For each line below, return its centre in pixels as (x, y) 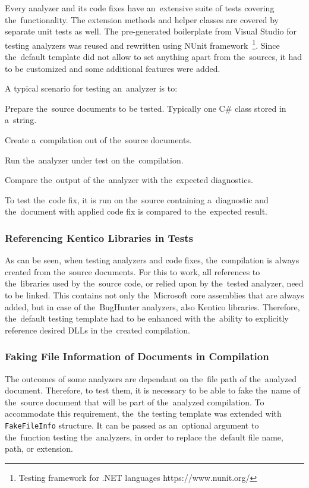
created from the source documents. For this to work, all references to (133, 271)
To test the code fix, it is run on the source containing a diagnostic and (137, 199)
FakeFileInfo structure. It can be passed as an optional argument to (132, 425)
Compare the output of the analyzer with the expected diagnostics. (129, 180)
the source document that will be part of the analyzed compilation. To (135, 402)
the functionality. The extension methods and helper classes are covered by (142, 19)
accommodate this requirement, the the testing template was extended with (143, 413)
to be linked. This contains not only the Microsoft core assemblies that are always (154, 295)
